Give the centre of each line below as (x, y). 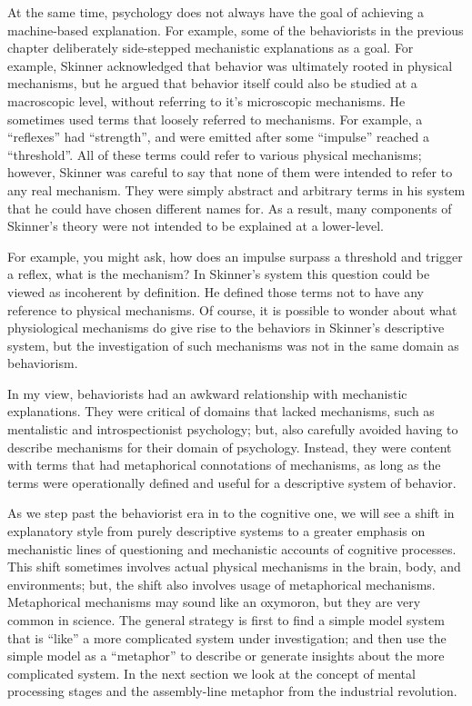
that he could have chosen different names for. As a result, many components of (230, 208)
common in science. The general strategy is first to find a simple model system (226, 620)
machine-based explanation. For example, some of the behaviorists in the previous (236, 30)
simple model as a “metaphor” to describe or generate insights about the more (226, 656)
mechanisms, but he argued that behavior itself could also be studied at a (212, 83)
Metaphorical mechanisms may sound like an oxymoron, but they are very (214, 602)
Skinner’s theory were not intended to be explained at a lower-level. (196, 226)
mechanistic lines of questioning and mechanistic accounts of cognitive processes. (232, 548)
